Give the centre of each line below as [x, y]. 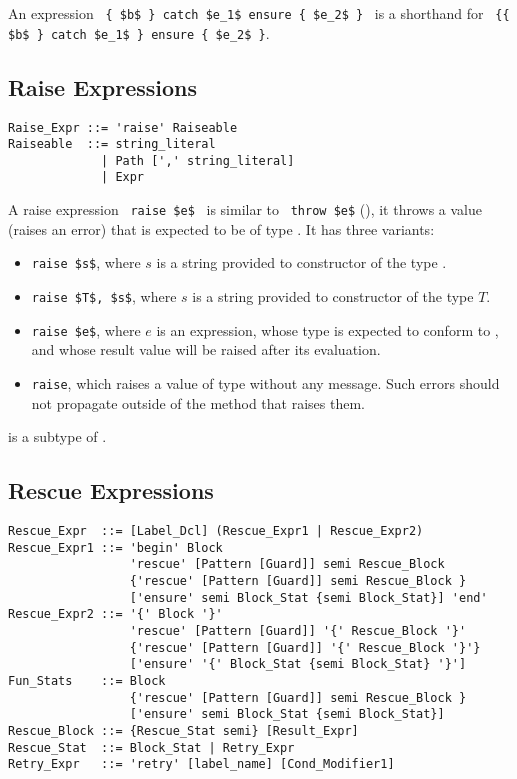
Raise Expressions [103, 86]
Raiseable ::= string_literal [112, 144]
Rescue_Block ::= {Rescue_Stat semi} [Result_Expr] [183, 730]
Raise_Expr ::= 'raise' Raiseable [123, 127]
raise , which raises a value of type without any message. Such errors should [265, 382]
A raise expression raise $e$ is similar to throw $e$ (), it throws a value [245, 209]
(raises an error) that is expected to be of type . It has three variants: [221, 228]
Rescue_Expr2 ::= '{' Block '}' [115, 614]
